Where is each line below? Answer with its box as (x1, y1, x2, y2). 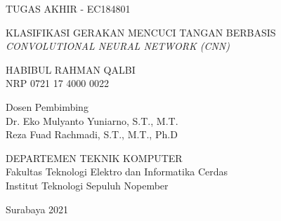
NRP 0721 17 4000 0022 (6, 76, 109, 91)
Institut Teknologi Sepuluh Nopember (6, 178, 169, 192)
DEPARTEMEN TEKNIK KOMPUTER (6, 150, 183, 165)
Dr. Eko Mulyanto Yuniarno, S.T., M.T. (6, 113, 178, 128)
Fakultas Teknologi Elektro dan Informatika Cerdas (6, 164, 228, 179)
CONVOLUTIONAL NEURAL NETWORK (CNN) (6, 39, 230, 53)
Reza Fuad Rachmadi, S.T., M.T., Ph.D (6, 127, 178, 142)
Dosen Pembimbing (6, 99, 89, 114)
